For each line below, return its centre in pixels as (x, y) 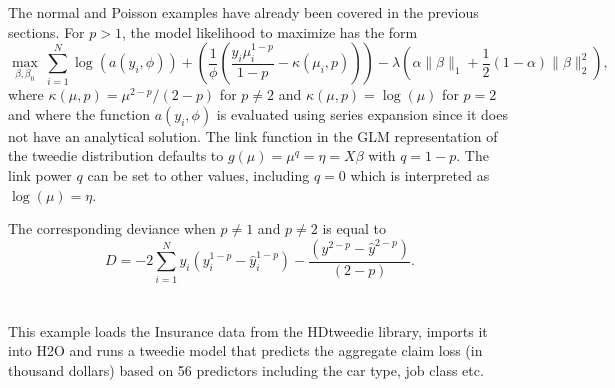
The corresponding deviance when (112, 228)
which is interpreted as (420, 174)
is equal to (354, 228)
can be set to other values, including (198, 174)
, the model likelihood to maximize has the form (269, 31)
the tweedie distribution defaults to (116, 155)
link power (40, 174)
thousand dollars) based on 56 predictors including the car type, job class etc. (246, 369)
